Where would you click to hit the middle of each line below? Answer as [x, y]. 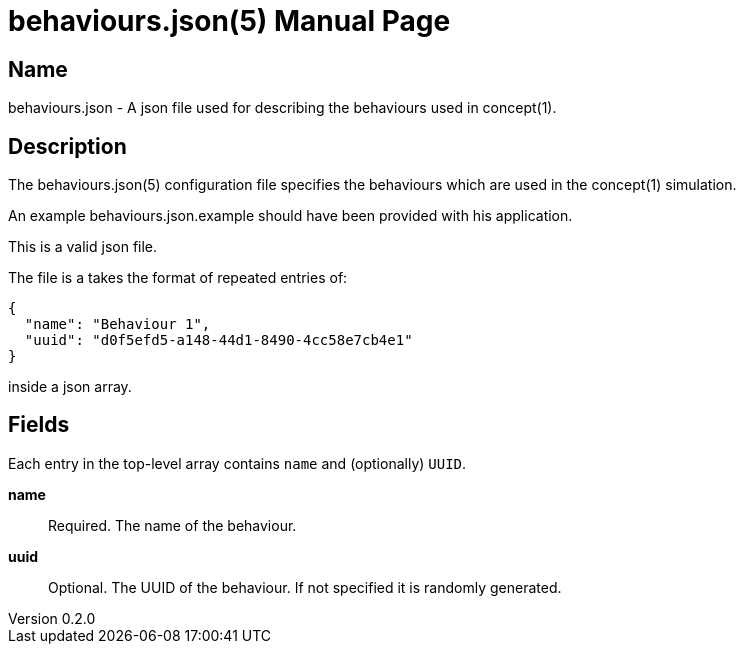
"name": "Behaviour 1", [117, 324]
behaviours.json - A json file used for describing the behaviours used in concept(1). [282, 108]
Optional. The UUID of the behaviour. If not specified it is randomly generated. [305, 587]
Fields [39, 425]
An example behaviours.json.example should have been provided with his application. [290, 216]
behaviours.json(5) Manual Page [229, 21]
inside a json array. [70, 387]
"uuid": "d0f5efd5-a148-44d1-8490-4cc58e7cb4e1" [218, 340]
